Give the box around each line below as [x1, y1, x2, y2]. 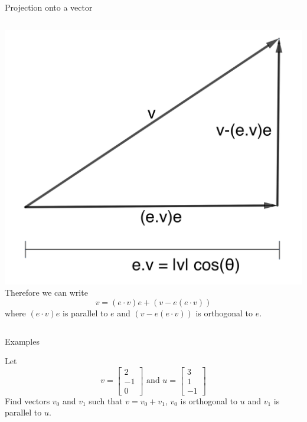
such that [89, 394, 123, 407]
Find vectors [5, 394, 50, 407]
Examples [5, 335, 40, 347]
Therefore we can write [5, 286, 88, 299]
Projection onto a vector [5, 1, 93, 13]
